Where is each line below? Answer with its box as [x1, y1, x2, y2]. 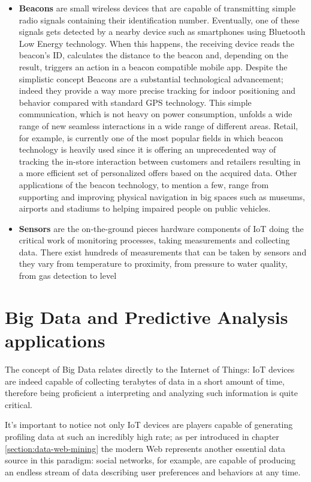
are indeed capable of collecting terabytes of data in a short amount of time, [5, 374, 285, 387]
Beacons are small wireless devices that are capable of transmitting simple [19, 2, 296, 14]
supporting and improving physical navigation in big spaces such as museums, [19, 190, 305, 203]
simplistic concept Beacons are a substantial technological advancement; [19, 72, 283, 85]
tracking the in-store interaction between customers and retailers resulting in [19, 154, 301, 167]
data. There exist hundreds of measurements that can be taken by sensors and [19, 245, 307, 258]
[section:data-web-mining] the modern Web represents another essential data [5, 442, 285, 454]
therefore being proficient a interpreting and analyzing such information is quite [5, 386, 298, 399]
